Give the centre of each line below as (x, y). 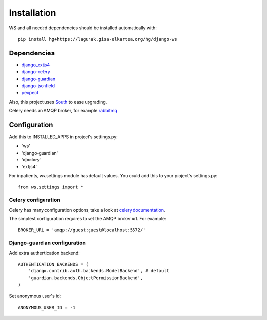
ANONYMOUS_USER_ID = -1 (47, 307)
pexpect (30, 93)
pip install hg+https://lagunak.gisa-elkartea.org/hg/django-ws (98, 39)
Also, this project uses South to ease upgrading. (58, 102)
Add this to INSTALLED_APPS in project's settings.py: (64, 137)
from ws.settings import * (51, 187)
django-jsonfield (38, 86)
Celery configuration (35, 200)
